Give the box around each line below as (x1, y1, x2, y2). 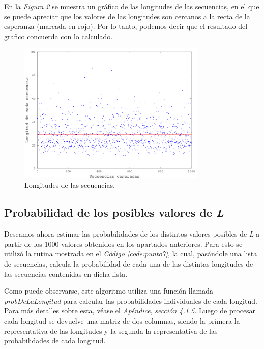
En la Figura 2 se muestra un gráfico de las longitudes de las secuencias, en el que (4, 1, 259, 11)
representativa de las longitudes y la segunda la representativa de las (4, 325, 218, 336)
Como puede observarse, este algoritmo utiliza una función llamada (4, 285, 214, 296)
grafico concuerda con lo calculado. (4, 31, 113, 41)
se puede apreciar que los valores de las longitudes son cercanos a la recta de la (4, 11, 250, 21)
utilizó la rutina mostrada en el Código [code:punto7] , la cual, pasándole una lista (4, 248, 257, 259)
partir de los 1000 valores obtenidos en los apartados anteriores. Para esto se (4, 238, 243, 249)
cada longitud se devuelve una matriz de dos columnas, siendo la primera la (4, 315, 240, 326)
